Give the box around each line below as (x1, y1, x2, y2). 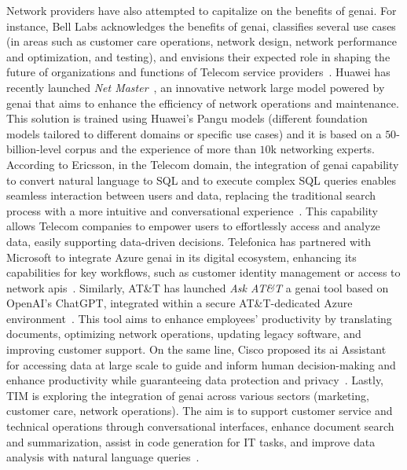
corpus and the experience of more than (64, 141, 256, 157)
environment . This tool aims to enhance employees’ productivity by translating (6, 310, 392, 326)
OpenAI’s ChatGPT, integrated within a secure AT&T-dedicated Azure (6, 295, 353, 311)
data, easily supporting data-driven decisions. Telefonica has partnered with (6, 233, 372, 249)
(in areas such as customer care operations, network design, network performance (6, 33, 397, 50)
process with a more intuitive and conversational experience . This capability (6, 202, 378, 218)
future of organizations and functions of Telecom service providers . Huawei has (6, 64, 390, 80)
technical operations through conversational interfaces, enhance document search (6, 418, 394, 435)
